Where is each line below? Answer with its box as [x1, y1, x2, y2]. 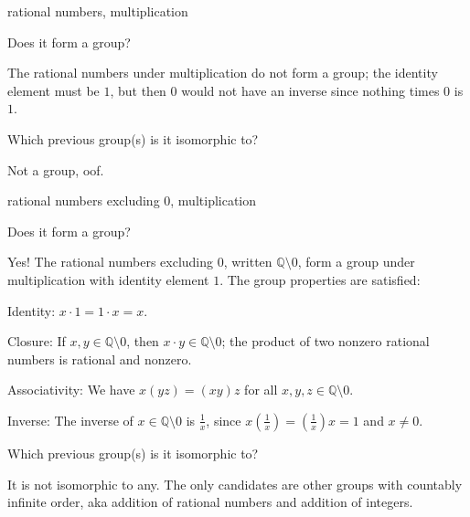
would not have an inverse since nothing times [181, 80, 440, 100]
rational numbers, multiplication [7, 2, 188, 20]
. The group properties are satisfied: [219, 269, 421, 289]
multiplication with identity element [7, 269, 209, 289]
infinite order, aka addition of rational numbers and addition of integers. [7, 492, 413, 512]
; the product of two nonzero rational [221, 332, 430, 351]
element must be [7, 80, 100, 100]
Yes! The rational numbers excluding [7, 252, 214, 271]
